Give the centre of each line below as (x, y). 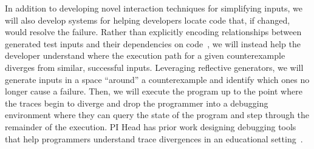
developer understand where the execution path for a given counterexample (145, 55)
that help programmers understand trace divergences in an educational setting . (154, 138)
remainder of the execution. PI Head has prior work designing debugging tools (151, 126)
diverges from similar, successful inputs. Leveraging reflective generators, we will (154, 67)
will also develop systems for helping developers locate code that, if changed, (148, 20)
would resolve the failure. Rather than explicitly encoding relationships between (153, 32)
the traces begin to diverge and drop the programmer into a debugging (137, 103)
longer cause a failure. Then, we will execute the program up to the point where (154, 91)
